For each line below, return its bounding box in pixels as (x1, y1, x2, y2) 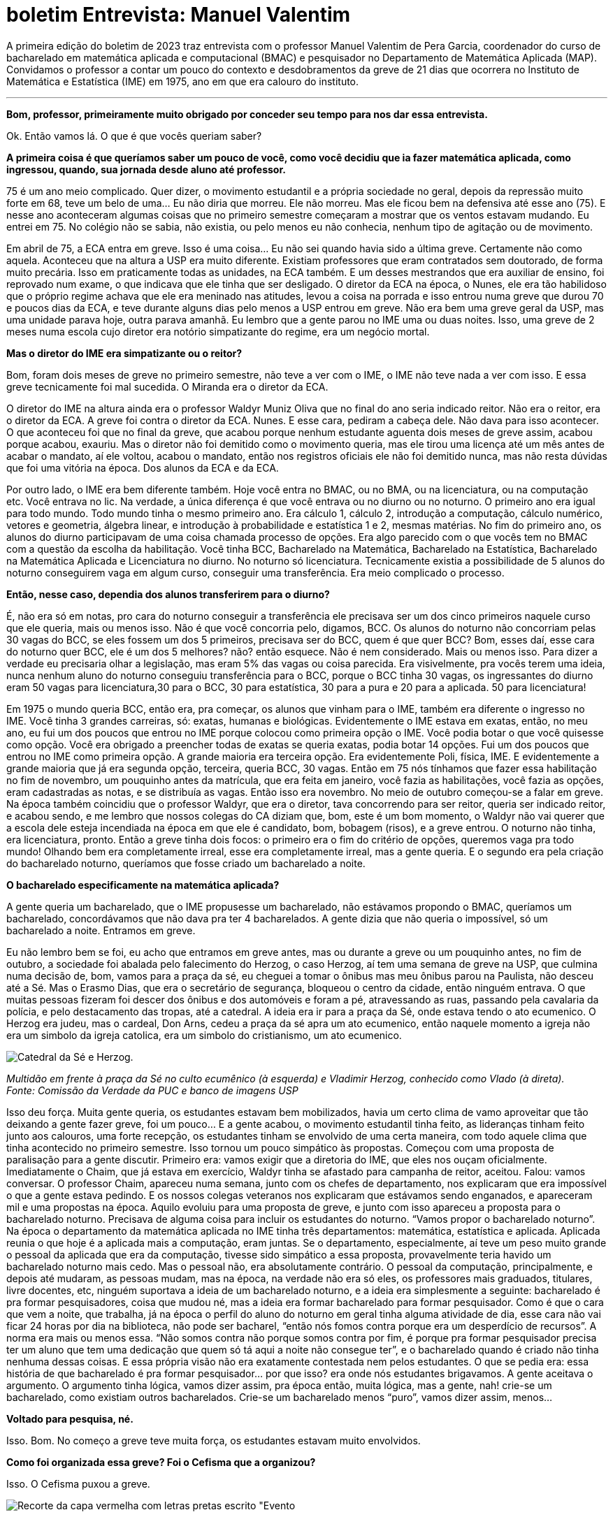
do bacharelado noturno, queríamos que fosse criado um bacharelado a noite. (6, 857, 366, 869)
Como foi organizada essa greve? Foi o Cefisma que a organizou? (6, 1456, 316, 1468)
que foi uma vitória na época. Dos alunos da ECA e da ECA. (6, 461, 279, 474)
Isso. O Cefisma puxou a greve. (6, 1477, 150, 1490)
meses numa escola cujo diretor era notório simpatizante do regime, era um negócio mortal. (6, 325, 430, 337)
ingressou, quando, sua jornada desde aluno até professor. (6, 163, 286, 175)
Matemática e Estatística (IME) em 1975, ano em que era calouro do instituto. (6, 75, 359, 87)
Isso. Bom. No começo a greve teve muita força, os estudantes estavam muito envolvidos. (6, 1434, 421, 1446)
